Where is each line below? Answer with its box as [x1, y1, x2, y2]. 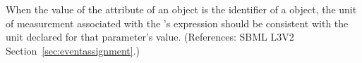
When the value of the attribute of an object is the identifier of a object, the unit [6, 2, 357, 16]
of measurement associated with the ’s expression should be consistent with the [6, 15, 349, 30]
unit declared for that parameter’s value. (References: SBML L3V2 [6, 29, 294, 44]
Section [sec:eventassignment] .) [6, 43, 140, 57]
